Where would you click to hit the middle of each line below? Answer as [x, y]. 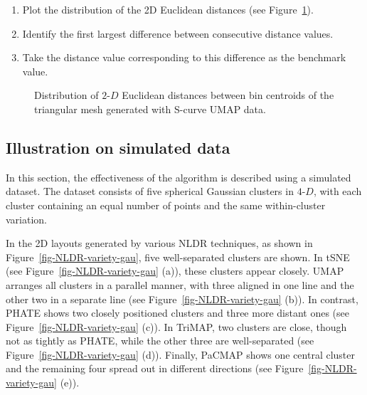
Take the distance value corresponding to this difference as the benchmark [184, 57]
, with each [337, 191]
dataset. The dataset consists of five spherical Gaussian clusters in [150, 191]
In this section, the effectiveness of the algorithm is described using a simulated [179, 177]
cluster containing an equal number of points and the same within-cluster [166, 205]
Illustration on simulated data [118, 147]
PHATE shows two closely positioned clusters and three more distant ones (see [177, 313]
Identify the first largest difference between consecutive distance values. [178, 33]
